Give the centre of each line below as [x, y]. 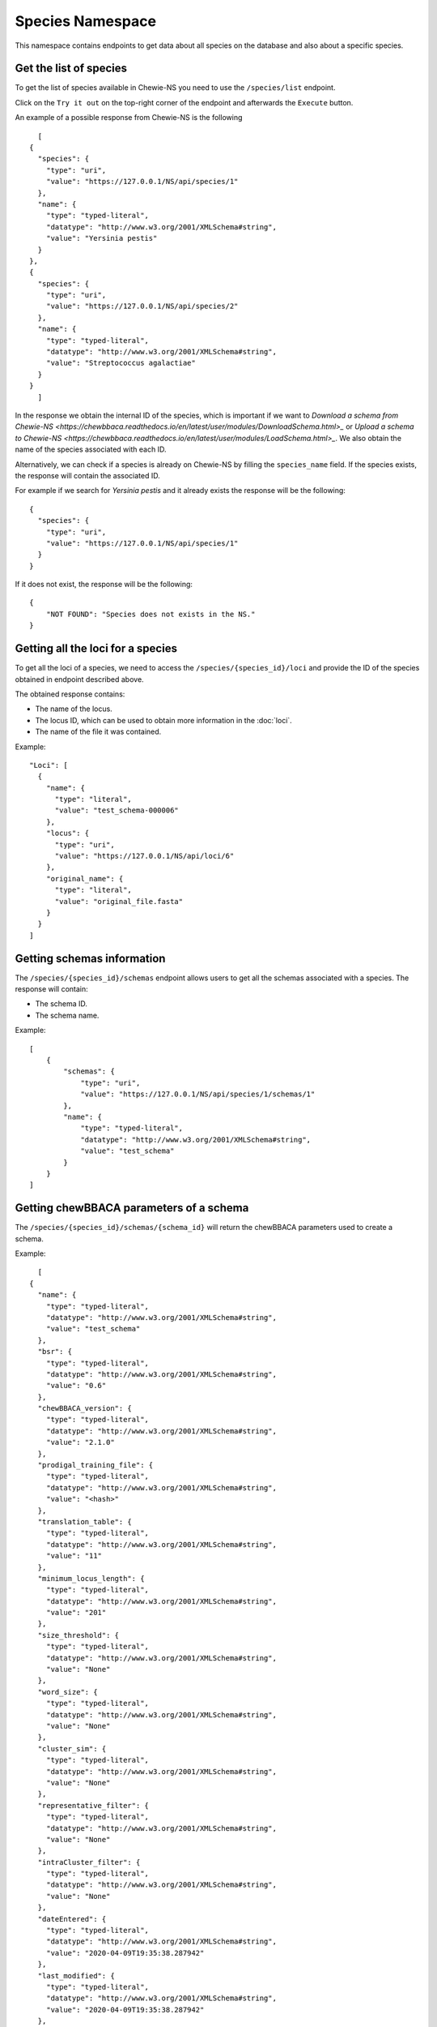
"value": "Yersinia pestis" [102, 238]
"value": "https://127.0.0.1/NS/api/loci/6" [144, 856]
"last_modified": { [76, 1976]
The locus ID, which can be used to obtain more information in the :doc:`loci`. [164, 720]
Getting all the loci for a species [96, 649]
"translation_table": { [85, 1521]
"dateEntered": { [72, 1919]
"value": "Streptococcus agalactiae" [121, 363]
